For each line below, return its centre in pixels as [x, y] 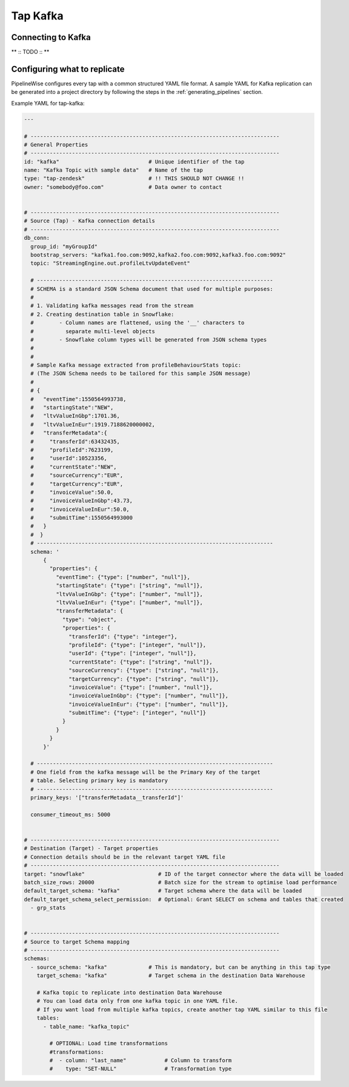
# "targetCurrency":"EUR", [77, 484]
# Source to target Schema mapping [77, 942]
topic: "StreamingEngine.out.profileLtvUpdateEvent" [110, 263]
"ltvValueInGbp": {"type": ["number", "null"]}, [129, 594]
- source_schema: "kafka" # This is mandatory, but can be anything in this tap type [181, 967]
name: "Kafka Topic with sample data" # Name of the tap [113, 170]
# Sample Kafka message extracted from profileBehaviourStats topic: [136, 365]
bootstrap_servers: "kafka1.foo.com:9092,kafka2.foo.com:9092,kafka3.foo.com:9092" [158, 255]
